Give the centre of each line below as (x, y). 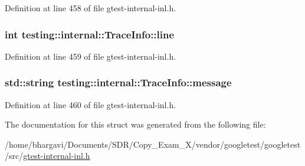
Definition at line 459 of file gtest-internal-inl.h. (91, 56)
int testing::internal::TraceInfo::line (90, 34)
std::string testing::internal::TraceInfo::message (118, 82)
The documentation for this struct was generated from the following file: (135, 124)
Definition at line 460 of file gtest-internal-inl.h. (91, 104)
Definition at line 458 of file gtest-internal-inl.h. (91, 8)
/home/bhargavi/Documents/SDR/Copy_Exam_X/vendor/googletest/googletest (153, 144)
